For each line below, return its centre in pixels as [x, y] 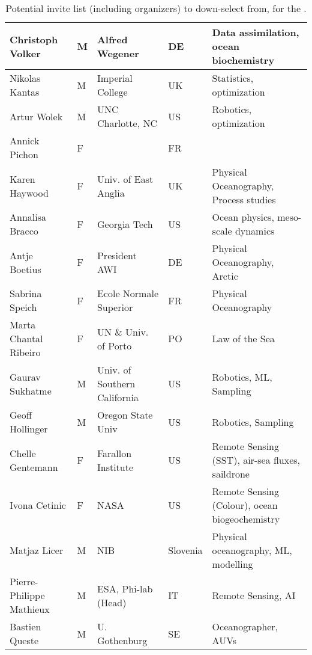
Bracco [24, 231]
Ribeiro [25, 352]
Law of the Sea [243, 338]
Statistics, [233, 78]
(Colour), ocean [245, 505]
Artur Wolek [36, 116]
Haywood [29, 192]
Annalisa [28, 217]
